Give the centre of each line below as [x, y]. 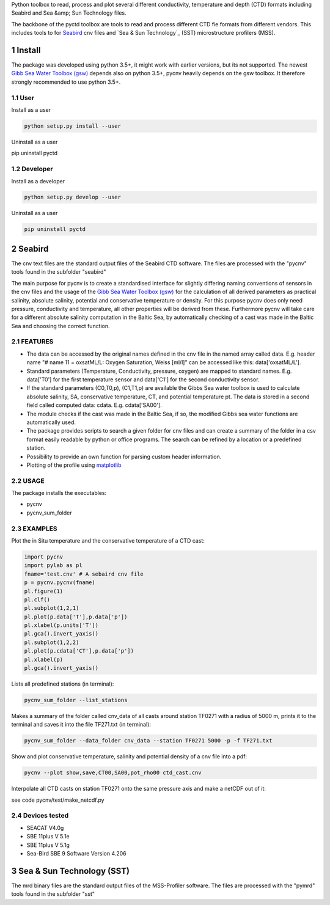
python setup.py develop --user [73, 197]
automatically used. [51, 422]
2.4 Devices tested [40, 816]
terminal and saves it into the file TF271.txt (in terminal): [81, 725]
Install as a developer [38, 181]
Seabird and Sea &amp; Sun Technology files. [69, 13]
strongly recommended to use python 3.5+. [66, 82]
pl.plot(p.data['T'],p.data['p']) [76, 617]
